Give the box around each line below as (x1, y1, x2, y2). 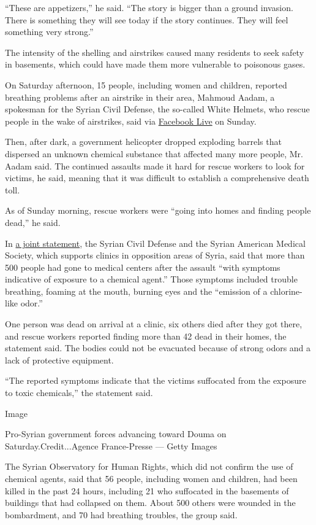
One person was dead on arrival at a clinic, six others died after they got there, (5, 317, 303, 330)
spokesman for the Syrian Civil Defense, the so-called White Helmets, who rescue (5, 103, 310, 115)
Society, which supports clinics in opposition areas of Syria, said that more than (5, 249, 305, 262)
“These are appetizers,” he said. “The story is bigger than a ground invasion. (5, 1, 293, 14)
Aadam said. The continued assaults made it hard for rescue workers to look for (5, 159, 305, 172)
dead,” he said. (5, 216, 61, 228)
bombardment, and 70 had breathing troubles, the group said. (5, 508, 238, 521)
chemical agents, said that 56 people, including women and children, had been (5, 472, 298, 484)
